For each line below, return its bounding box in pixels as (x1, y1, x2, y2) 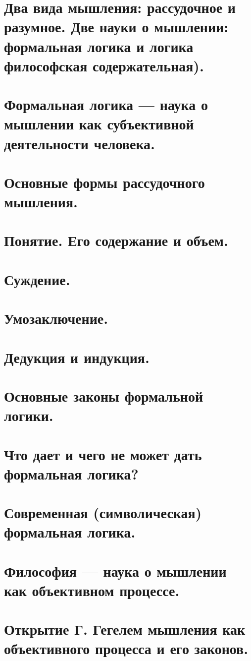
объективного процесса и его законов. (4, 638, 249, 659)
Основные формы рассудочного (4, 172, 205, 192)
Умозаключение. (4, 308, 108, 328)
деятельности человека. (4, 133, 155, 153)
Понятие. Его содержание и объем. (4, 230, 228, 250)
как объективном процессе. (4, 580, 180, 600)
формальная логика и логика (4, 36, 194, 56)
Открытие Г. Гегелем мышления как (4, 619, 246, 639)
